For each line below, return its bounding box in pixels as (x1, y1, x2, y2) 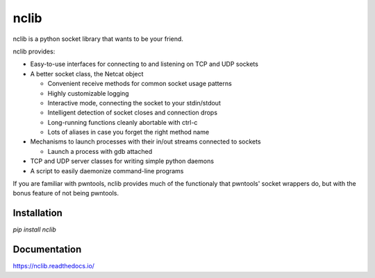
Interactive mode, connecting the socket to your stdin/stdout (47, 98, 222, 107)
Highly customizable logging (47, 89, 129, 97)
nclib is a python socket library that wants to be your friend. (12, 35, 184, 43)
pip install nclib (12, 225, 56, 234)
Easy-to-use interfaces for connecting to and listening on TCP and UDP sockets (30, 60, 258, 69)
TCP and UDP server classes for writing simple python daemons (30, 157, 215, 166)
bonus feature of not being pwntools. (12, 189, 119, 198)
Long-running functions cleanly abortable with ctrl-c (47, 118, 198, 126)
